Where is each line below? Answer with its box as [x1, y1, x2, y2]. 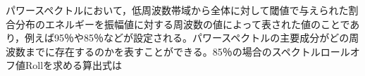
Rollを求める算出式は [25, 58, 123, 72]
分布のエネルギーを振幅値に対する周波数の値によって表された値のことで [15, 16, 350, 31]
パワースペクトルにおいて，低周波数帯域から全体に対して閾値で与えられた [6, 3, 349, 17]
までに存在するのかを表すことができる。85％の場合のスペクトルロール [25, 44, 350, 58]
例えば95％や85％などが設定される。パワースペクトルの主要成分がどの [25, 30, 349, 45]
